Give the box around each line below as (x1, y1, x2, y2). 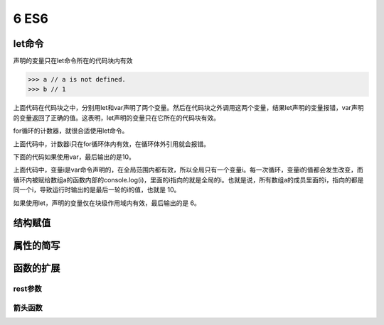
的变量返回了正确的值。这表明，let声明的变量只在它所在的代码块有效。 (13, 114, 220, 122)
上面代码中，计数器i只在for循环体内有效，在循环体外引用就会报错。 (13, 139, 210, 148)
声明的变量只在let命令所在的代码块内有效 (13, 57, 133, 65)
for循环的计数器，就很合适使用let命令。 (13, 126, 129, 135)
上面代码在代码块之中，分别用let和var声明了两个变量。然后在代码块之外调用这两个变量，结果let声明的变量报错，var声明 (13, 104, 364, 112)
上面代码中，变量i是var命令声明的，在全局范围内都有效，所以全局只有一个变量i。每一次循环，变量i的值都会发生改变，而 (13, 165, 364, 174)
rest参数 (13, 284, 42, 294)
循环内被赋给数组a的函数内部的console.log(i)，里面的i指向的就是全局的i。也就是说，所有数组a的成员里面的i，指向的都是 (13, 175, 364, 184)
